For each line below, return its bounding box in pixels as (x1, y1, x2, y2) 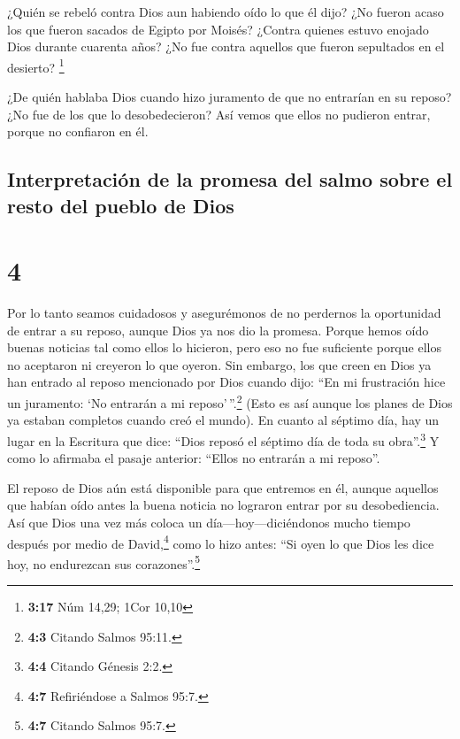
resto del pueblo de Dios (7, 191, 234, 219)
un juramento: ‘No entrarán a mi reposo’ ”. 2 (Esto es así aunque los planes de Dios (7, 391, 453, 412)
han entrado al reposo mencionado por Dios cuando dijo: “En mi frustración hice (7, 373, 446, 391)
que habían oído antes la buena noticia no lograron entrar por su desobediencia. (7, 496, 440, 514)
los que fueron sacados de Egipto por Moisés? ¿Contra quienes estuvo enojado (7, 19, 429, 38)
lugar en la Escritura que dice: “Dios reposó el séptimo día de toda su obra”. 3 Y (7, 428, 440, 450)
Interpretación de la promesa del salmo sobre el (7, 166, 453, 193)
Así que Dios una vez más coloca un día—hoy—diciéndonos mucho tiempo (7, 512, 410, 531)
